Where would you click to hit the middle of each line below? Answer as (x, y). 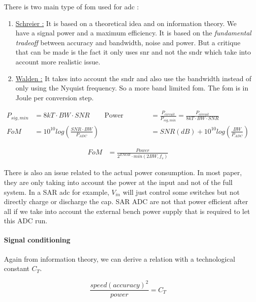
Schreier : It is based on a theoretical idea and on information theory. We (126, 23)
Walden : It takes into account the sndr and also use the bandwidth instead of (133, 78)
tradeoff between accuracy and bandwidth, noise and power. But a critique (128, 42)
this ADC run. (26, 221)
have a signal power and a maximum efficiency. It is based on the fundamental (133, 33)
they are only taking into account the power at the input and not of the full (118, 182)
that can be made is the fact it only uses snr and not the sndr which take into (133, 52)
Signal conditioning (37, 240)
